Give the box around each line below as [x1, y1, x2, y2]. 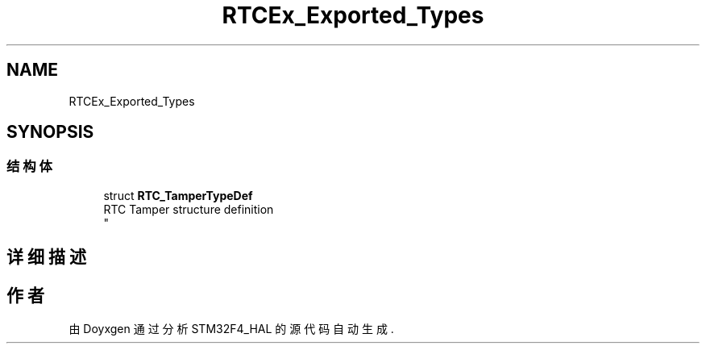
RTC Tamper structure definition [103, 202, 274, 216]
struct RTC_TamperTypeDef [103, 188, 253, 202]
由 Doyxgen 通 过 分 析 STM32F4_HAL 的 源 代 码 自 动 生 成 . [69, 322, 394, 336]
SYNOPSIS [6, 122, 94, 143]
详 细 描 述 [6, 247, 86, 268]
